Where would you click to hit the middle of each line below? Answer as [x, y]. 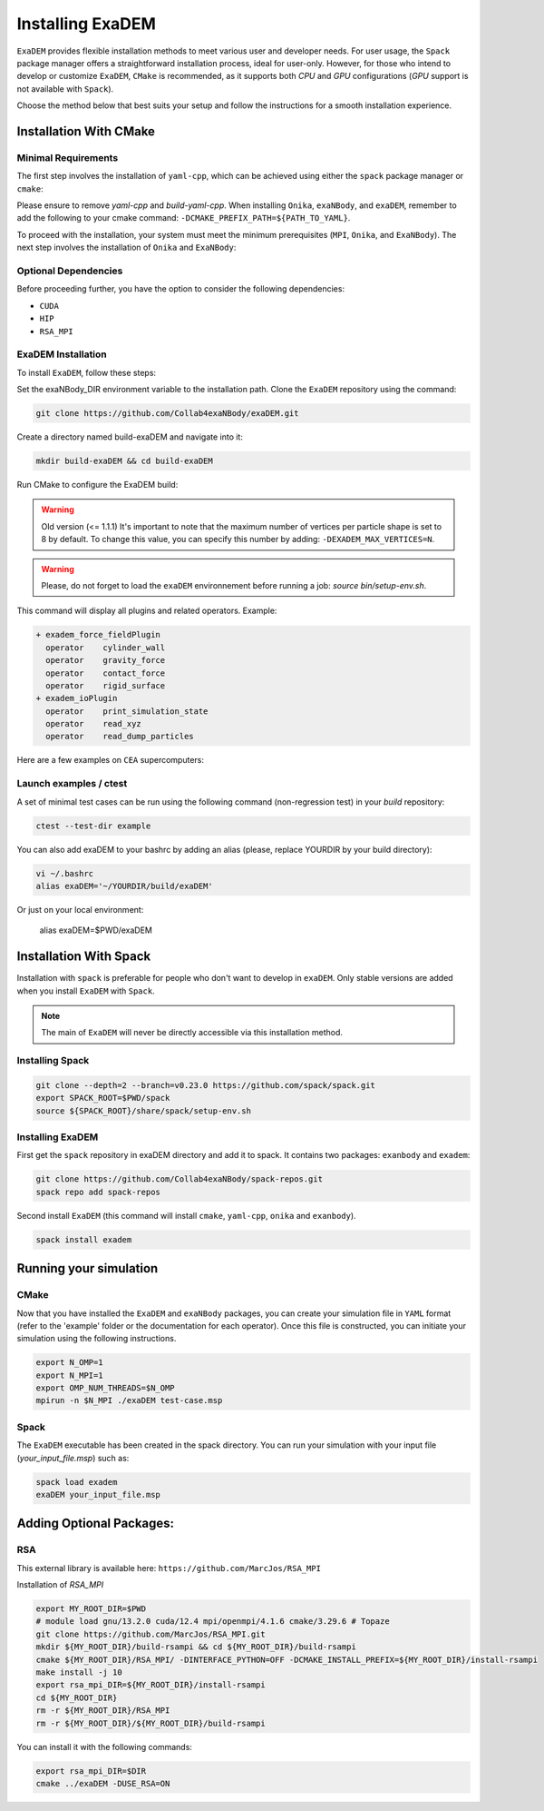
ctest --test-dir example [93, 826]
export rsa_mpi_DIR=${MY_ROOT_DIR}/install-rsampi [151, 1685]
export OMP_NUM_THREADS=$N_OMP [106, 1388]
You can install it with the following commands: [104, 1747]
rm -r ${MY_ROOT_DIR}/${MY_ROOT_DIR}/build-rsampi [151, 1723]
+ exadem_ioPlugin [77, 698]
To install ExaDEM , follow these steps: [87, 372]
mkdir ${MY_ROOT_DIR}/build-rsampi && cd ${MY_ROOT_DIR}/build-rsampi [196, 1647]
